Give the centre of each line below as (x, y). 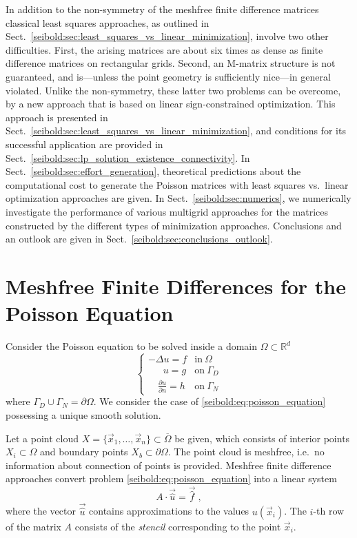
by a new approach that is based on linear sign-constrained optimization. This (171, 104)
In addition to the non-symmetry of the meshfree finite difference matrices (162, 9)
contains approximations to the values (169, 511)
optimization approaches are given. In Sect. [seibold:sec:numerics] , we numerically (178, 198)
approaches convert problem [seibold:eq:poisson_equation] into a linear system (171, 478)
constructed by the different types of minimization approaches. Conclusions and (174, 225)
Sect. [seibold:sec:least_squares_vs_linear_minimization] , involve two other (167, 36)
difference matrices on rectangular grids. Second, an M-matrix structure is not (171, 63)
